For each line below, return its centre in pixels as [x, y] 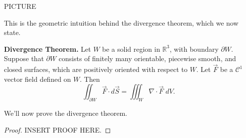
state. [12, 32]
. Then [90, 79]
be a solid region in [131, 49]
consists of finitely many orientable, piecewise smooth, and [147, 58]
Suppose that [24, 58]
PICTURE [20, 6]
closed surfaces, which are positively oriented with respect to [96, 69]
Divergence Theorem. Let [48, 49]
